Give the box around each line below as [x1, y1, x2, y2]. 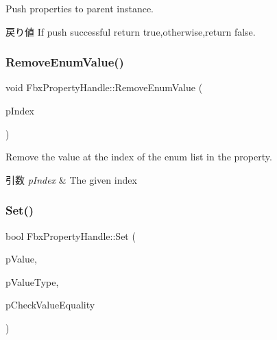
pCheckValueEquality [5, 297, 95, 312]
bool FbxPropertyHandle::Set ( [5, 228, 136, 243]
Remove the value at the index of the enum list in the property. [5, 149, 272, 164]
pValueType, [5, 274, 59, 289]
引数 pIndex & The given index [5, 172, 137, 186]
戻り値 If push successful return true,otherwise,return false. [5, 24, 256, 38]
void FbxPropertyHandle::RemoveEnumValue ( [5, 80, 203, 95]
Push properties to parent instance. [5, 1, 154, 15]
